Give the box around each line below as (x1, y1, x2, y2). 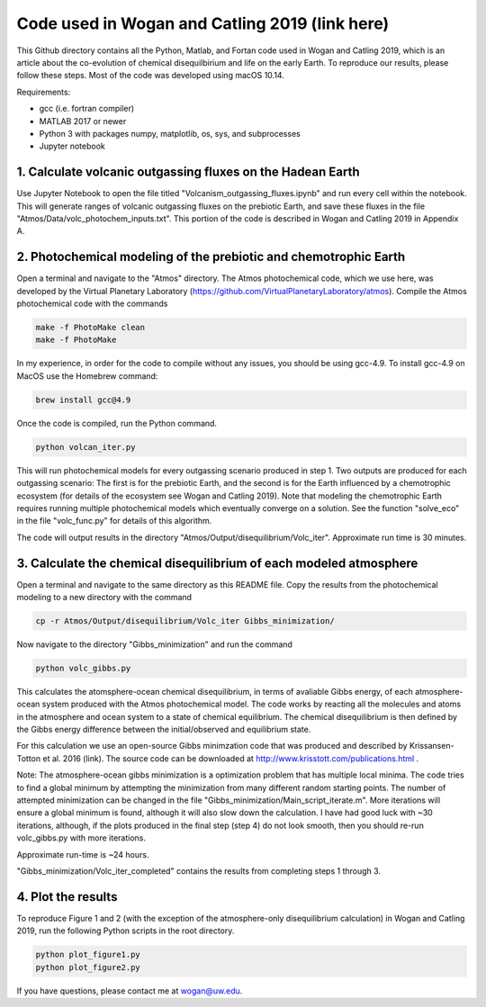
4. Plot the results (16, 889, 118, 904)
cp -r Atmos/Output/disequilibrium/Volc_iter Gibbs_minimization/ (35, 616, 335, 625)
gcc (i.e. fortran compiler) (39, 103, 135, 114)
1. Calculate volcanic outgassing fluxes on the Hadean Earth (16, 165, 360, 180)
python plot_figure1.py (35, 949, 141, 960)
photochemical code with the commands (16, 298, 168, 310)
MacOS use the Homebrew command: (16, 370, 158, 382)
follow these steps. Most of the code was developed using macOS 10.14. (16, 70, 285, 81)
